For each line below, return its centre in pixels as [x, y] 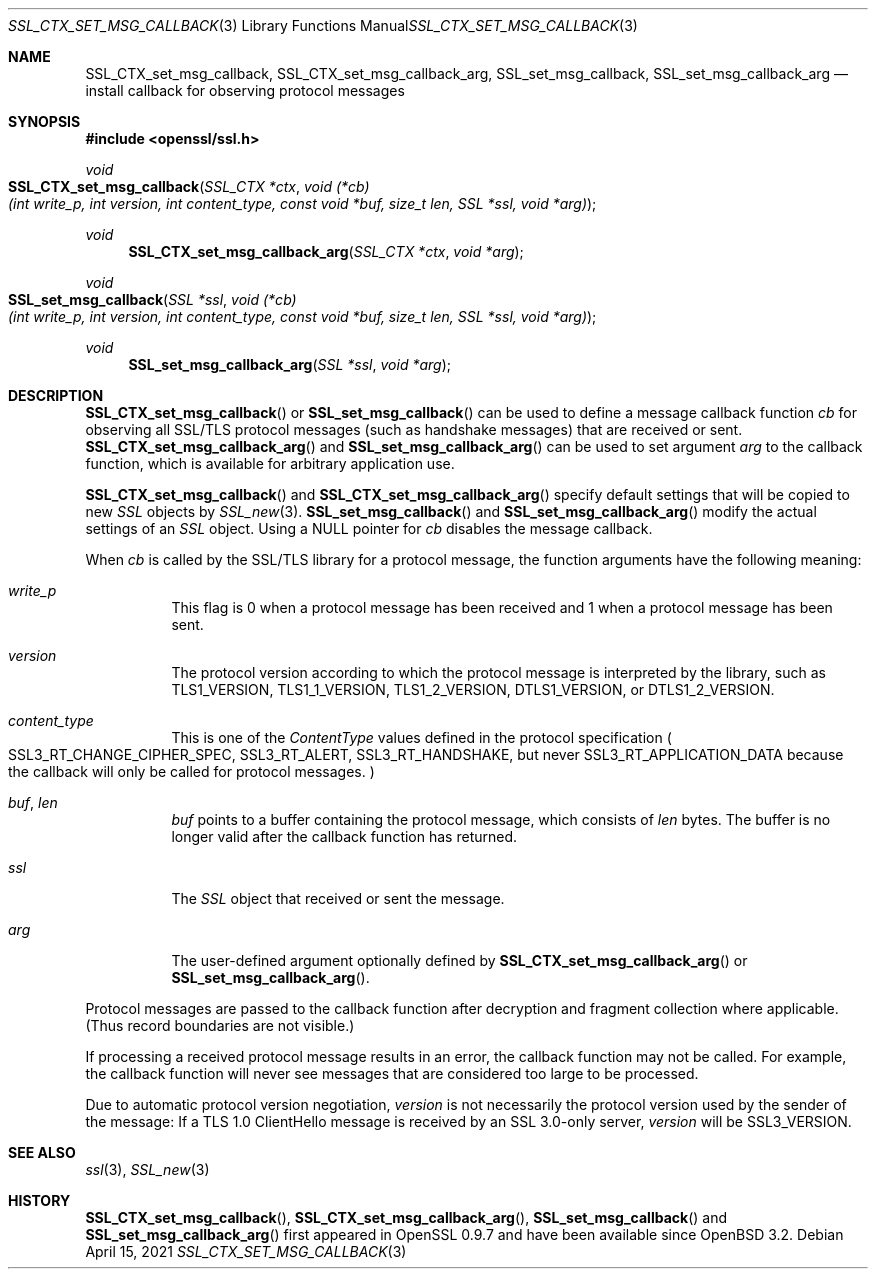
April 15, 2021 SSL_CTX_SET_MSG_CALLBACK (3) [246, 1251]
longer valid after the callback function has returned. [344, 836]
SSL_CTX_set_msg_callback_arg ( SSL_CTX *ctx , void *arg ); [326, 251]
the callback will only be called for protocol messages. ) [191, 771]
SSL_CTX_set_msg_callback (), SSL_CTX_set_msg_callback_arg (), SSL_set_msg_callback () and [406, 1217]
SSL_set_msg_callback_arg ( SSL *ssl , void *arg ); [289, 364]
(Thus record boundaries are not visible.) [220, 1025]
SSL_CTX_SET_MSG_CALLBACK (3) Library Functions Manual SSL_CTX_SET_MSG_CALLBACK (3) [323, 25]
